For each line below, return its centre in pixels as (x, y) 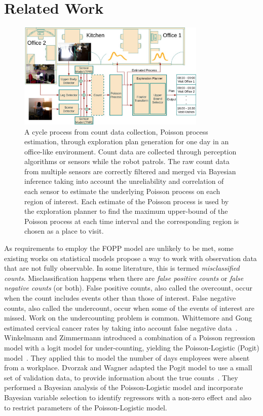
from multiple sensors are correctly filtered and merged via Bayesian (130, 171)
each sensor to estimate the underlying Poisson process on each (122, 191)
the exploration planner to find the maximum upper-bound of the (126, 211)
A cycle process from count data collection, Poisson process (116, 131)
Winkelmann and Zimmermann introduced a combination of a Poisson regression (130, 338)
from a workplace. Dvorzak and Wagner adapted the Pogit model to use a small (128, 367)
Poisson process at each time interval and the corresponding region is (132, 221)
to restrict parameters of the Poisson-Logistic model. (86, 407)
